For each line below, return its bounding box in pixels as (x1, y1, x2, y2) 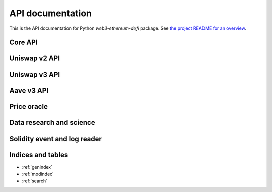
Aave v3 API (9, 86, 49, 95)
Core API (9, 38, 38, 47)
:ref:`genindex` (22, 164, 53, 170)
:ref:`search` (22, 178, 48, 184)
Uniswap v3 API (9, 71, 60, 79)
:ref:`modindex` (22, 171, 54, 177)
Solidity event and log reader (9, 135, 102, 143)
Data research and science (9, 118, 95, 127)
